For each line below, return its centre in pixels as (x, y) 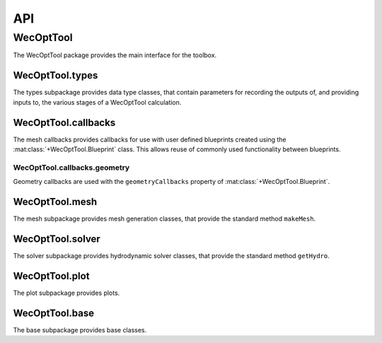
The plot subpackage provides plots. (66, 293)
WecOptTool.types (56, 75)
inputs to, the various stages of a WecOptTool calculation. (97, 102)
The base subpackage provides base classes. (80, 330)
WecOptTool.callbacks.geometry (71, 168)
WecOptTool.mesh (55, 202)
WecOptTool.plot (51, 276)
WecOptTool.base (54, 313)
